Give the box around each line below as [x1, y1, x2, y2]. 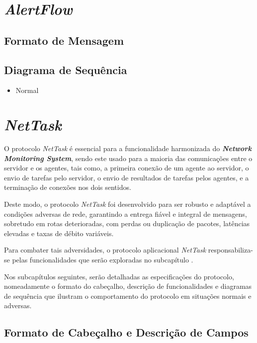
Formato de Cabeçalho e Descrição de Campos [4, 325, 249, 340]
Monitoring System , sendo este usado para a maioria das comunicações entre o [4, 153, 253, 163]
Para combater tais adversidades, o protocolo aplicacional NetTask [4, 245, 206, 255]
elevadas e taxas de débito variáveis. [4, 228, 114, 238]
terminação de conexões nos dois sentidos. [4, 182, 131, 192]
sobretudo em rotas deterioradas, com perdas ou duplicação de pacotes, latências [4, 218, 250, 229]
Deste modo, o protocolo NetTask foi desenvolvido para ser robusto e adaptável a [4, 199, 251, 209]
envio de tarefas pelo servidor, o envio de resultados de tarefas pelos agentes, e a [4, 172, 249, 182]
